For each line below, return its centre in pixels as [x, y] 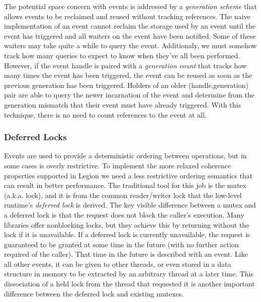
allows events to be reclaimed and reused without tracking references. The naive [127, 16]
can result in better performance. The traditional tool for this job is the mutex [125, 185]
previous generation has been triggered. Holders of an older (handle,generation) [126, 85]
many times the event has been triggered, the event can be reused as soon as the [128, 75]
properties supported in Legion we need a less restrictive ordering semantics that [128, 175]
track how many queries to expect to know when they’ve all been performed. [122, 55]
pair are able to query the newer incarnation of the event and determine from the [129, 95]
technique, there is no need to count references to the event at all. [105, 114]
